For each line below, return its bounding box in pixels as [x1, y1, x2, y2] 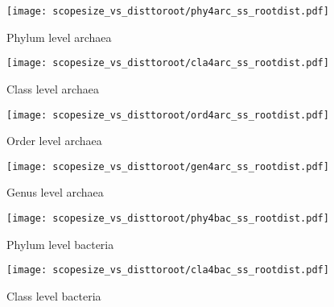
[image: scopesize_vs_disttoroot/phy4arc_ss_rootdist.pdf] [6, 6, 329, 17]
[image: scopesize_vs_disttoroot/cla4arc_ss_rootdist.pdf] [6, 57, 329, 69]
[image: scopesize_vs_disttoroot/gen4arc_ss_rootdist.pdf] [6, 160, 329, 172]
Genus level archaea [6, 184, 104, 201]
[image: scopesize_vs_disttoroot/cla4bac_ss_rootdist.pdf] [6, 264, 329, 276]
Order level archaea [6, 132, 102, 149]
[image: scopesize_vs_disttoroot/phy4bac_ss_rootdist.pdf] [6, 213, 329, 224]
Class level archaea [6, 80, 99, 97]
